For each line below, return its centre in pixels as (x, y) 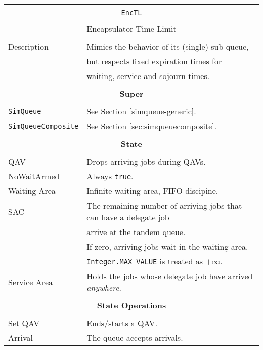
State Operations (131, 305)
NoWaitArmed (34, 176)
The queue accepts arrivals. (135, 338)
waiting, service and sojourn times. (148, 76)
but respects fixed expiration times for (154, 61)
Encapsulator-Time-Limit (131, 29)
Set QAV (24, 323)
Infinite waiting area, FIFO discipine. (152, 191)
